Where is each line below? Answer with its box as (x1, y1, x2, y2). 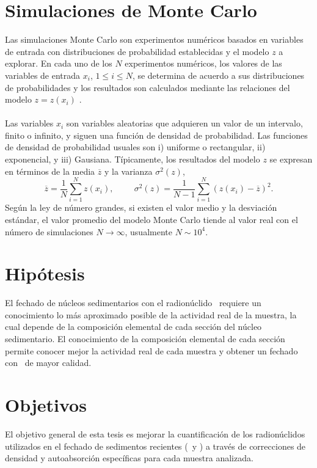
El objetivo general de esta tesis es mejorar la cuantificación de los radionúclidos (5, 427, 305, 440)
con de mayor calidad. (5, 356, 92, 369)
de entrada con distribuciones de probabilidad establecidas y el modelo (5, 45, 269, 57)
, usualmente (125, 225, 172, 238)
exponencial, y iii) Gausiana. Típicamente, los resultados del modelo (5, 153, 260, 166)
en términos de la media (5, 164, 95, 177)
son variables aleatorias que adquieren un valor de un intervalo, (66, 117, 303, 130)
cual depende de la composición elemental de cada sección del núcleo (5, 320, 262, 333)
